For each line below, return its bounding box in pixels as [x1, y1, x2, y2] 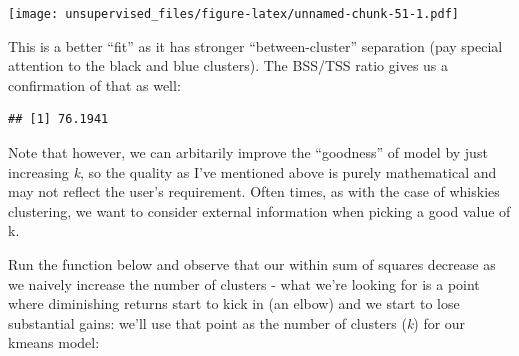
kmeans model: [8, 332, 100, 353]
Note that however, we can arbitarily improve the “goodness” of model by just [8, 142, 488, 163]
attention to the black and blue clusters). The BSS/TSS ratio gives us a [8, 55, 449, 76]
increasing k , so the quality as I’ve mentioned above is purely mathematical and [8, 161, 497, 182]
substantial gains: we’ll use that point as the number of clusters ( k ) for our [8, 312, 466, 333]
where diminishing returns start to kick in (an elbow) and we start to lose [8, 293, 460, 314]
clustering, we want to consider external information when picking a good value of [8, 200, 511, 221]
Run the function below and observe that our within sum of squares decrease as [8, 254, 496, 274]
